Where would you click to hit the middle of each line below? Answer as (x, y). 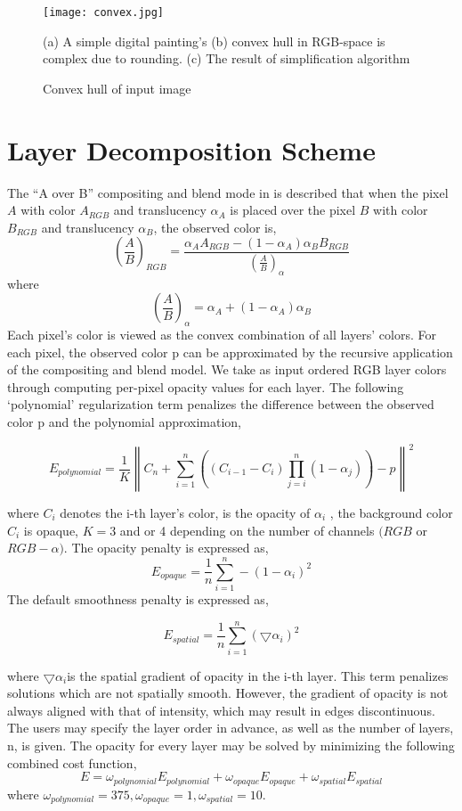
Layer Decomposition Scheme (191, 149)
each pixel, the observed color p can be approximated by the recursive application (230, 352)
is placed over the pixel (293, 210)
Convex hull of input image (117, 88)
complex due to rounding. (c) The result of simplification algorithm (227, 58)
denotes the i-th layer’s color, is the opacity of (185, 513)
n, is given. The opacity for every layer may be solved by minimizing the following (231, 745)
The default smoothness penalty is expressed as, (138, 598)
